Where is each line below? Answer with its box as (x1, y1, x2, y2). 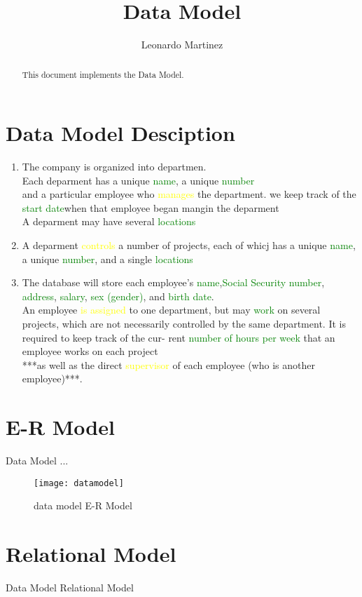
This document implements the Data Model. (22, 68, 184, 80)
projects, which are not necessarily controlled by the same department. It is (22, 316, 346, 331)
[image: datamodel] (34, 478, 124, 488)
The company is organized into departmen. (22, 159, 207, 174)
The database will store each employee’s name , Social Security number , (22, 275, 325, 290)
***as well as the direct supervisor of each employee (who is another (22, 357, 315, 372)
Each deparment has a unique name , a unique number (22, 173, 255, 187)
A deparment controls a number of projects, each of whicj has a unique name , (22, 238, 356, 253)
